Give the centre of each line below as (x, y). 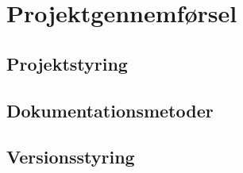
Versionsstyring (71, 157)
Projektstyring (67, 63)
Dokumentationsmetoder (110, 110)
